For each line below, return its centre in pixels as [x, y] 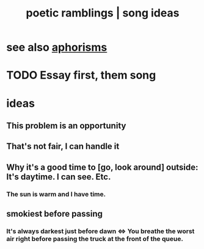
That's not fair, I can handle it [63, 146]
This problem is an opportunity [66, 125]
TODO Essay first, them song [81, 75]
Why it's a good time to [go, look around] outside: [102, 167]
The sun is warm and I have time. [56, 194]
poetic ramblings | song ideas [103, 13]
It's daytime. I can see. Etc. [59, 177]
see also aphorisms [57, 47]
